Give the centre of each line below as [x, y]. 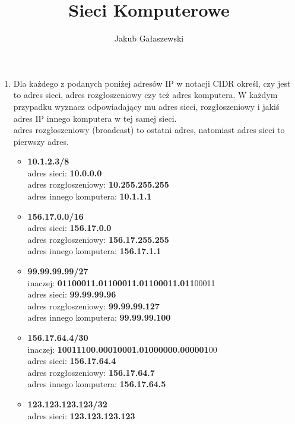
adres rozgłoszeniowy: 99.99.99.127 [93, 306]
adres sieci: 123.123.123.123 [81, 415]
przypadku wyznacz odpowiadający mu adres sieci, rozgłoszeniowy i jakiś [146, 106]
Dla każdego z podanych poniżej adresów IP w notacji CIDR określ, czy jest [152, 83]
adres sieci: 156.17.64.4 [72, 361]
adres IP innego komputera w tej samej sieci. [95, 118]
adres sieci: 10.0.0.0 [65, 173]
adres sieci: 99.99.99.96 [72, 294]
